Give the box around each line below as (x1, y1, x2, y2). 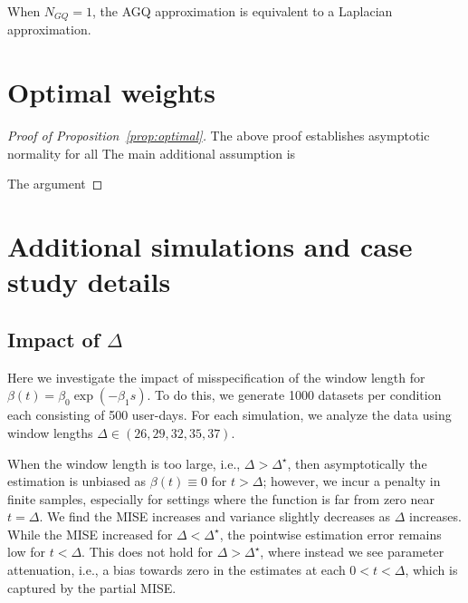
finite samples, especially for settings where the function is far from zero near (7, 489, 435, 508)
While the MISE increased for (7, 524, 173, 543)
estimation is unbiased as (7, 472, 147, 491)
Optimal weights (7, 73, 216, 111)
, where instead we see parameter (260, 542, 444, 561)
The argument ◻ (7, 174, 103, 193)
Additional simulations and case (7, 228, 413, 265)
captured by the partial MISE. (7, 578, 177, 597)
